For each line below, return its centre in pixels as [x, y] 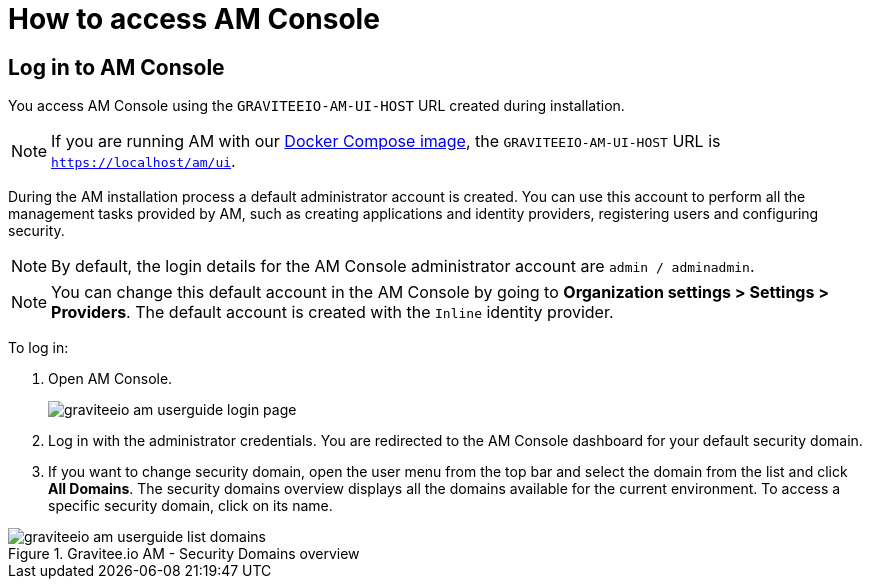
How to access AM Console [194, 19]
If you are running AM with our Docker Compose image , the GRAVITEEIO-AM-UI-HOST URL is [386, 141]
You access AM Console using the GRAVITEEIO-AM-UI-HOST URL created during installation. [316, 106]
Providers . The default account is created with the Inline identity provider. [332, 312]
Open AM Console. [110, 379]
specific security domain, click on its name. [190, 506]
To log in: [38, 348]
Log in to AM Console [116, 67]
